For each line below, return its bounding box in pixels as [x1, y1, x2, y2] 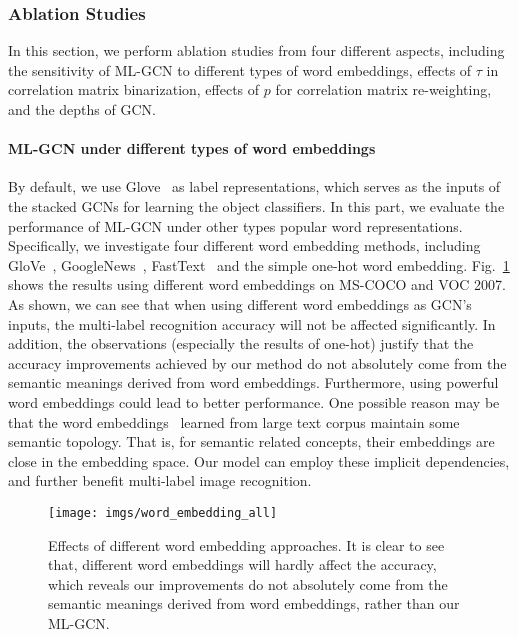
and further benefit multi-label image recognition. [8, 470, 312, 491]
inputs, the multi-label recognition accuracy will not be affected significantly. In [8, 313, 496, 334]
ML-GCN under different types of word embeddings [8, 138, 376, 159]
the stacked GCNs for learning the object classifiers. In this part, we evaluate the [8, 195, 505, 216]
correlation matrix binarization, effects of [8, 79, 260, 100]
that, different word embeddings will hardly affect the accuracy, [48, 554, 437, 575]
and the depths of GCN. [8, 99, 156, 119]
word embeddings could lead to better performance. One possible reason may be [8, 391, 500, 412]
